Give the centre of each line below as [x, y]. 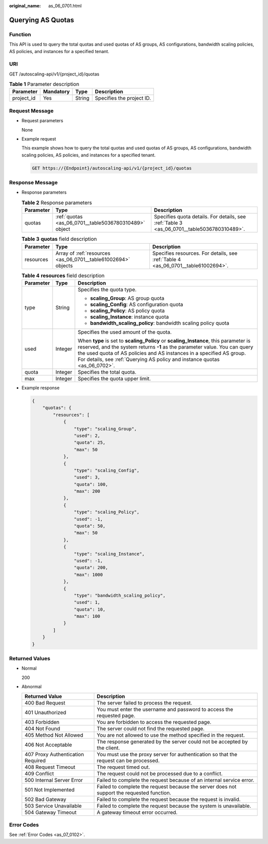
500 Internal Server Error [54, 780]
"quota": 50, [90, 526]
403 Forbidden [42, 722]
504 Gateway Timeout [51, 812]
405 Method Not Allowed [54, 735]
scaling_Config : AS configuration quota [137, 304]
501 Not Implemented [50, 789]
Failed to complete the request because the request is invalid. [169, 799]
